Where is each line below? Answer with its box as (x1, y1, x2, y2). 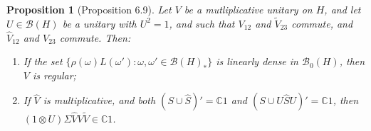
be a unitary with (62, 16, 137, 30)
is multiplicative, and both (43, 93, 156, 108)
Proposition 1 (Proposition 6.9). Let (6, 2, 172, 16)
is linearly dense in (216, 54, 298, 69)
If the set (23, 54, 63, 69)
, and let (324, 2, 361, 16)
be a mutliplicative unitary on (184, 2, 313, 16)
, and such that (169, 16, 235, 30)
